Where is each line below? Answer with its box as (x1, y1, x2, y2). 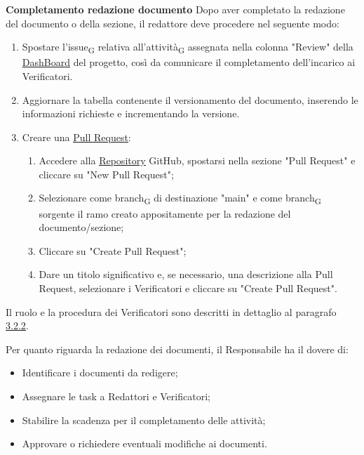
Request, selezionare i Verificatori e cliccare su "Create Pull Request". (39, 280, 337, 295)
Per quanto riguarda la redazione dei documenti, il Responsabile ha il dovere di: (6, 341, 349, 356)
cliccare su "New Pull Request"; (39, 166, 174, 181)
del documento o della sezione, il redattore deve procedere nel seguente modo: (6, 15, 339, 30)
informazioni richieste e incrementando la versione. (22, 106, 240, 121)
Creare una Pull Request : (22, 129, 131, 144)
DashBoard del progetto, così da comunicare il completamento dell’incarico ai (22, 55, 356, 70)
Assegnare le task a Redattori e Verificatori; (22, 388, 210, 403)
